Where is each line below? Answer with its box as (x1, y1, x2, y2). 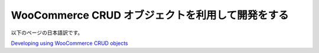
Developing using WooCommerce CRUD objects (11, 40, 128, 47)
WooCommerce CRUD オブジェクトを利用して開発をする (11, 9, 289, 22)
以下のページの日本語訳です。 (11, 29, 83, 36)
